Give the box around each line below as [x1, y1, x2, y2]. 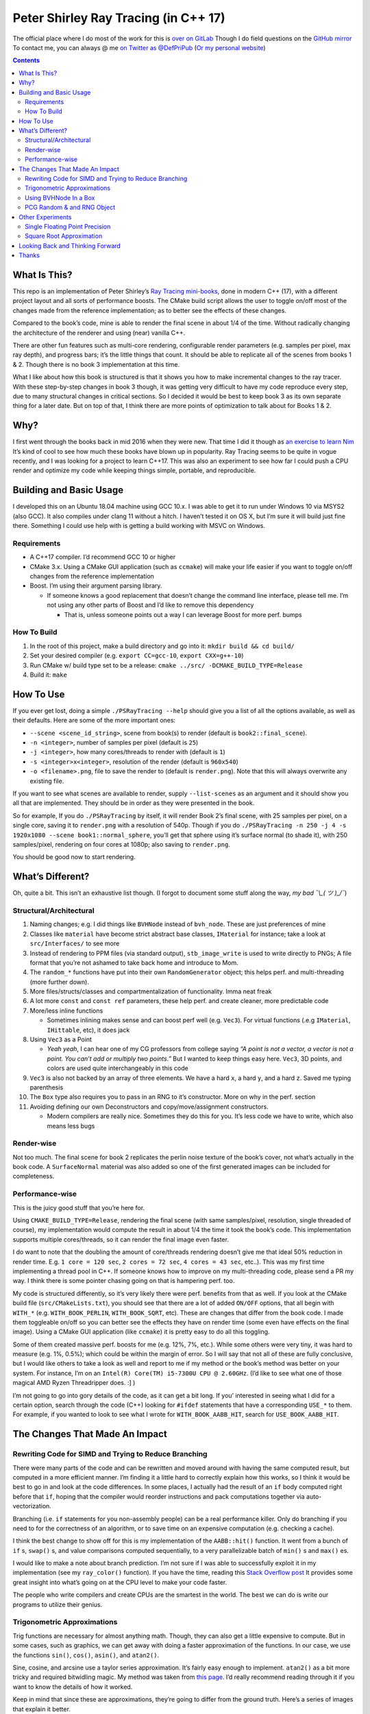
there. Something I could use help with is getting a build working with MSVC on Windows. [12, 522, 266, 530]
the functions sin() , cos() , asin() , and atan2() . [12, 1651, 160, 1659]
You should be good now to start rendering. [12, 853, 136, 861]
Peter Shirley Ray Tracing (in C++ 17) [12, 10, 225, 25]
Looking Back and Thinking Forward [18, 241, 121, 250]
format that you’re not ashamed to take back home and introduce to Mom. [29, 958, 239, 967]
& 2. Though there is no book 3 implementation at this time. [12, 360, 180, 368]
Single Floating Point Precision [25, 222, 111, 230]
